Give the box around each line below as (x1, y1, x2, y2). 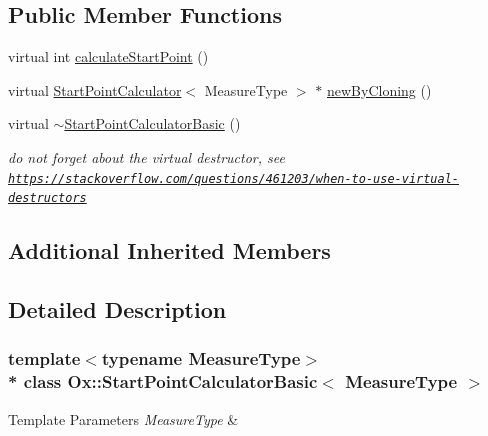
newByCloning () (326, 79, 432, 100)
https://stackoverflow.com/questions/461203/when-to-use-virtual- (8, 171, 460, 186)
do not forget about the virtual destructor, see (8, 146, 285, 167)
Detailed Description (8, 294, 227, 325)
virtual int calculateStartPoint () (8, 46, 209, 67)
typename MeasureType (101, 346, 301, 371)
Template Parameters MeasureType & (8, 408, 239, 429)
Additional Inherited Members (8, 235, 331, 266)
